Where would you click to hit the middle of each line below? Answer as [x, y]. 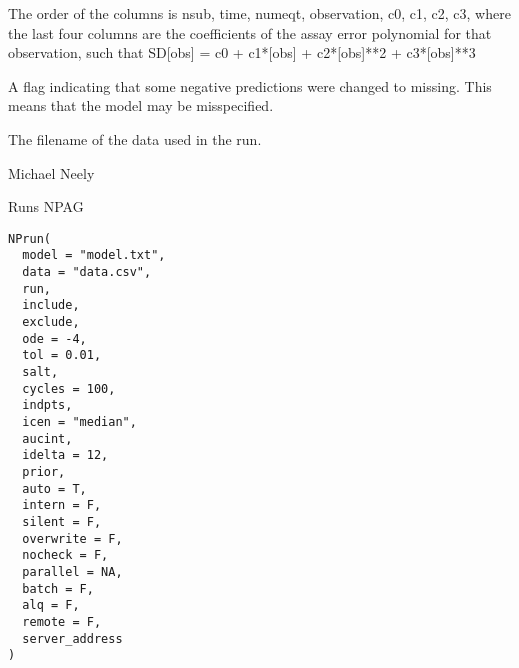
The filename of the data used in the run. [135, 138]
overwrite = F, [72, 538]
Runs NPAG [46, 206]
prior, [44, 471]
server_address [72, 638]
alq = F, [51, 605]
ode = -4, [54, 338]
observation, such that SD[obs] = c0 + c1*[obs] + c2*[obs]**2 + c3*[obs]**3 [242, 52]
